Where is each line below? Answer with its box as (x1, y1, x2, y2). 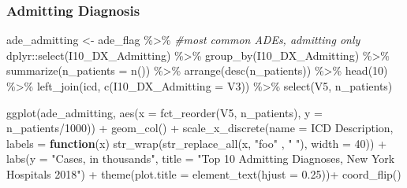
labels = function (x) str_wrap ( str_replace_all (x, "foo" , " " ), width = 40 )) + (6, 135, 387, 151)
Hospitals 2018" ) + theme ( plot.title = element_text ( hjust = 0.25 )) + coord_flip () (6, 165, 401, 182)
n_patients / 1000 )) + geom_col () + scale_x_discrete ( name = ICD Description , (6, 120, 394, 136)
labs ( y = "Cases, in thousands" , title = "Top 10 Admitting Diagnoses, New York (6, 150, 395, 167)
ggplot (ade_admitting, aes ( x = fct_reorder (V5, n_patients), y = (6, 104, 323, 120)
